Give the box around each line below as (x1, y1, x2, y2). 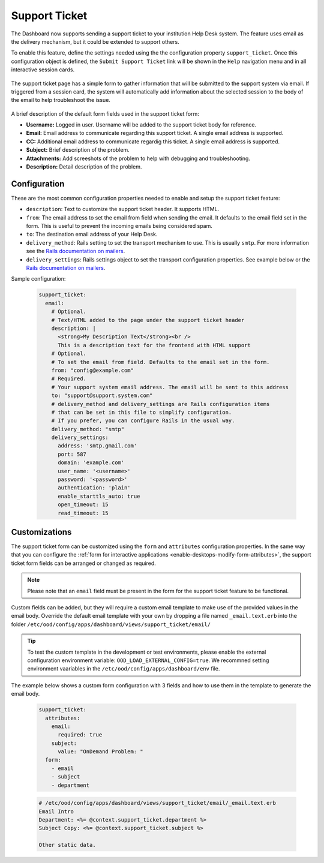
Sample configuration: (11, 275, 66, 282)
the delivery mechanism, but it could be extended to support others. (11, 38, 179, 45)
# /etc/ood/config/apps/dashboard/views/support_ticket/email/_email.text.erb (38, 799, 276, 807)
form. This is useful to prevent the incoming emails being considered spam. (26, 222, 213, 230)
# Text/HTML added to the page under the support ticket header (51, 317, 245, 323)
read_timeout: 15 (58, 510, 109, 516)
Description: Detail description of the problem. (26, 163, 142, 170)
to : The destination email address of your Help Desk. (26, 231, 158, 238)
